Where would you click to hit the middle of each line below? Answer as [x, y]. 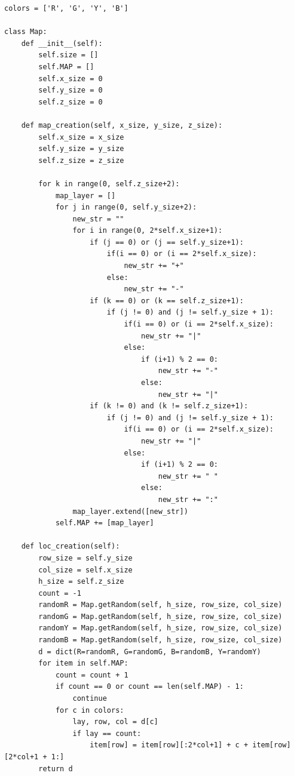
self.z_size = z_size [81, 160]
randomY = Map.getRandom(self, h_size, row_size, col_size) [160, 628]
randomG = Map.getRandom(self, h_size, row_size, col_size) [160, 616]
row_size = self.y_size [85, 558]
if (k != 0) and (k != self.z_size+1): [169, 406]
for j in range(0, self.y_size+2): [126, 207]
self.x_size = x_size [81, 137]
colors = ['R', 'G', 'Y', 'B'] [66, 8]
